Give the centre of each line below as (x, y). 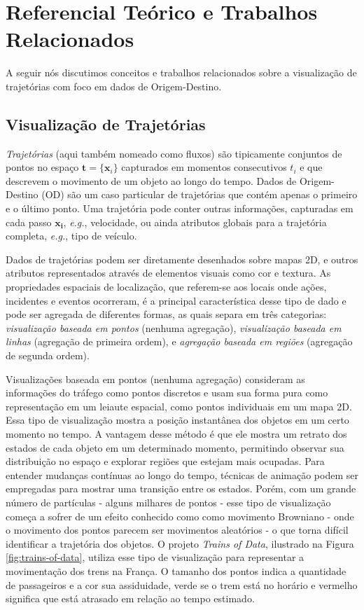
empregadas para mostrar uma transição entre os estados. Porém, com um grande (181, 488)
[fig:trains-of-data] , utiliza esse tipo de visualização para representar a (155, 557)
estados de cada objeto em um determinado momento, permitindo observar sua (175, 447)
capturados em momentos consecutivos (204, 167)
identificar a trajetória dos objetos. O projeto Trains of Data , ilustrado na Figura (180, 543)
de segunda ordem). (48, 355)
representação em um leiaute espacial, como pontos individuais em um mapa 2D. (179, 406)
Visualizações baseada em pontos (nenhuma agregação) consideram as (155, 379)
